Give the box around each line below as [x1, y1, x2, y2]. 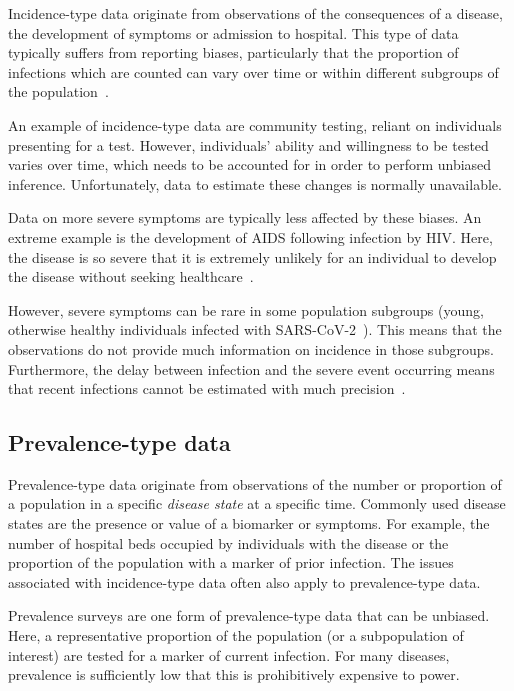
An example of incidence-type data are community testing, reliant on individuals [8, 114, 502, 135]
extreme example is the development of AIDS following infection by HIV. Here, [8, 226, 493, 247]
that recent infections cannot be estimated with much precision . [8, 378, 406, 399]
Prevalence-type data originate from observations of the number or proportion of [8, 473, 502, 494]
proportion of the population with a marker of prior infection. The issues [8, 552, 454, 573]
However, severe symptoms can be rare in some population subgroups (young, [8, 299, 484, 320]
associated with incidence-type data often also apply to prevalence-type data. [8, 571, 481, 592]
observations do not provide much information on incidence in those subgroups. [8, 338, 494, 359]
